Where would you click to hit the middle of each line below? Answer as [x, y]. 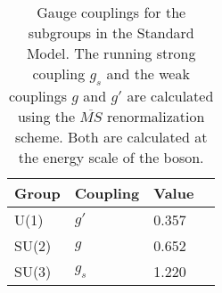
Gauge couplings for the [111, 12]
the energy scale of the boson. [111, 158]
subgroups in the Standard [111, 33]
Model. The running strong [111, 53]
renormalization [156, 117]
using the [46, 117]
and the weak [148, 73]
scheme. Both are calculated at [111, 137]
